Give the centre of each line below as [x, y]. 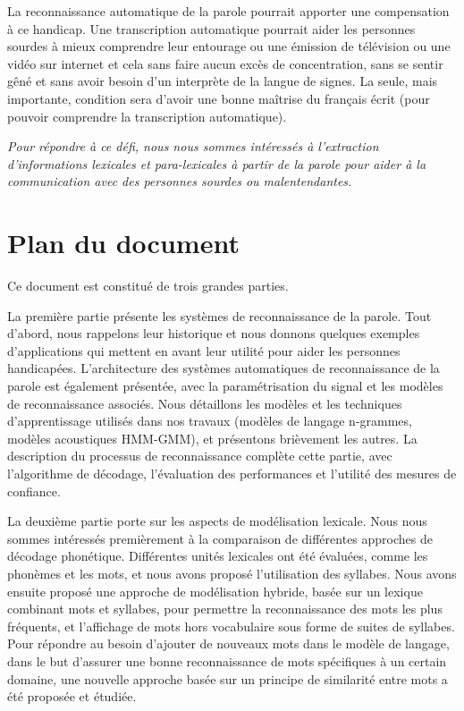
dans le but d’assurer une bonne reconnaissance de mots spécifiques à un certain [227, 660]
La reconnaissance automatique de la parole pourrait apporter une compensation [228, 11]
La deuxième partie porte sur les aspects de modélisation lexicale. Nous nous [217, 521]
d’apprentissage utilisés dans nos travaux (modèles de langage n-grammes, [210, 421]
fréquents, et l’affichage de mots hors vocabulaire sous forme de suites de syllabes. [231, 626]
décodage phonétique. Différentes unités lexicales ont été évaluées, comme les [218, 556]
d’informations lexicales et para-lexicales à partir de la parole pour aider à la [217, 163]
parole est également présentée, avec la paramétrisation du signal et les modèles [225, 386]
